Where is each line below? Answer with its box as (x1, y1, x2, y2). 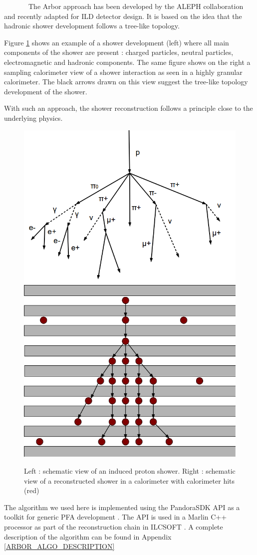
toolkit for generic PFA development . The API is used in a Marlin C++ (4, 512, 227, 522)
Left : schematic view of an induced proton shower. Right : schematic (24, 465, 236, 476)
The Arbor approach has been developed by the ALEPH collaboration (28, 1, 244, 11)
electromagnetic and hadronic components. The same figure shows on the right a (4, 56, 251, 67)
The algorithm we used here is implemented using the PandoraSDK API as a (4, 502, 240, 512)
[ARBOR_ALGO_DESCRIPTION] (4, 541, 115, 552)
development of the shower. (4, 86, 87, 96)
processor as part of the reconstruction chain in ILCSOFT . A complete (4, 521, 223, 532)
